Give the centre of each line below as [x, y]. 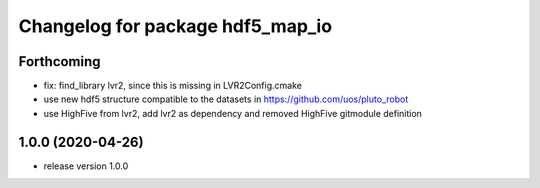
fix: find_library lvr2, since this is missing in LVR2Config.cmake [172, 86]
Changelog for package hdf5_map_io [175, 26]
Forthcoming [59, 61]
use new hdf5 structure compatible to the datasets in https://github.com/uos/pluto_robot [226, 99]
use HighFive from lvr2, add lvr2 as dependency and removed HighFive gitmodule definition [232, 113]
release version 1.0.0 [86, 166]
